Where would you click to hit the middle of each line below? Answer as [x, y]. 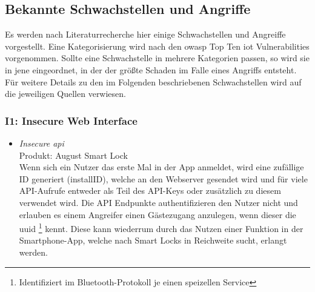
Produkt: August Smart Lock [73, 155]
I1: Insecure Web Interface [71, 120]
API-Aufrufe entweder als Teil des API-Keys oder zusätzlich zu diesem [150, 191]
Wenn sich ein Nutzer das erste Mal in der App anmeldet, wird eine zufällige [161, 167]
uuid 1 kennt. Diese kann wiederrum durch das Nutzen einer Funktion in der [161, 227]
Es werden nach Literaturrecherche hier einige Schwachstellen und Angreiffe [145, 34]
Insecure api [41, 143]
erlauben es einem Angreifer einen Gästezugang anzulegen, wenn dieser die [157, 214]
